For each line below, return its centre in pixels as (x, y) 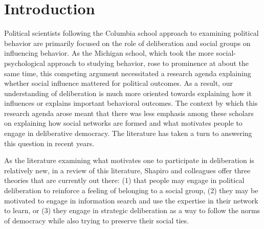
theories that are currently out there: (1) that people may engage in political (124, 180)
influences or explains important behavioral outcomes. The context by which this (131, 103)
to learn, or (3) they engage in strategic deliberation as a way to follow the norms (132, 210)
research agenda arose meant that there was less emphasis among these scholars (129, 113)
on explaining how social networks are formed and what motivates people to (123, 123)
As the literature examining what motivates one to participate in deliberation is (129, 160)
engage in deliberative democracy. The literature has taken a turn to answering (128, 133)
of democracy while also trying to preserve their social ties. (96, 220)
